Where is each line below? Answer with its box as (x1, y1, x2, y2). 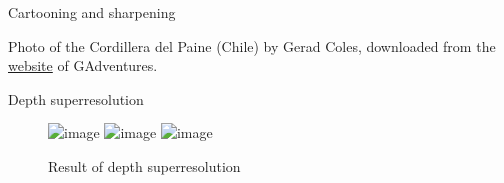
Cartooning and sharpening (8, 2, 176, 22)
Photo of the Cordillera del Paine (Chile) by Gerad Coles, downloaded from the (8, 35, 496, 56)
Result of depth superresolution (48, 155, 241, 176)
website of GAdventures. (8, 55, 158, 76)
